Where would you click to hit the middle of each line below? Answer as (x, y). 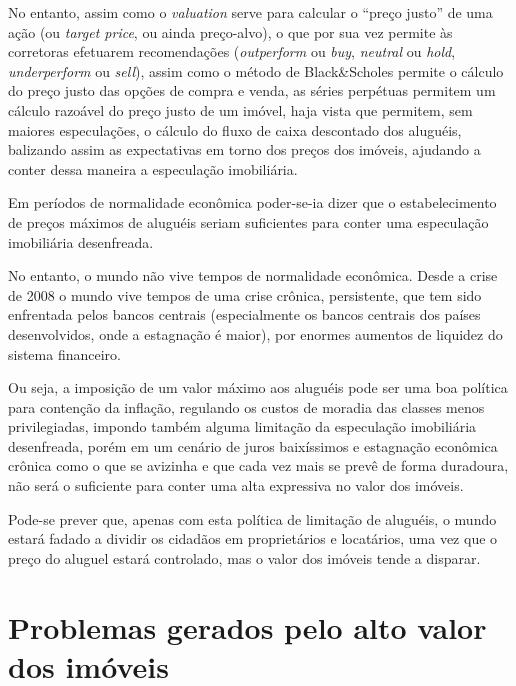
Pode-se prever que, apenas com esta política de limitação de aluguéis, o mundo (252, 518)
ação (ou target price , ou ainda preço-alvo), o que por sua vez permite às (230, 31)
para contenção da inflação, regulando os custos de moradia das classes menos (246, 406)
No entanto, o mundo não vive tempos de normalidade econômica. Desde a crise (253, 275)
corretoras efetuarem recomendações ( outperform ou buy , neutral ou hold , (232, 51)
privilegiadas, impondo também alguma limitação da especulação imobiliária (242, 426)
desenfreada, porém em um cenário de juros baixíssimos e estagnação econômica (253, 445)
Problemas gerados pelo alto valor (247, 626)
